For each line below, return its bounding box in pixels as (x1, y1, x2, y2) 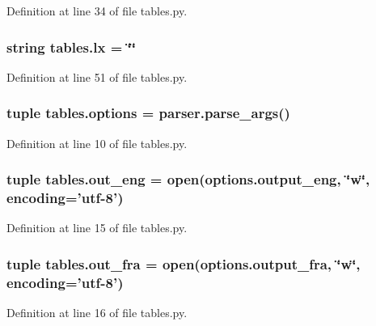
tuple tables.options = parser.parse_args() (6, 103, 290, 123)
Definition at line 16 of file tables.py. (6, 304, 188, 321)
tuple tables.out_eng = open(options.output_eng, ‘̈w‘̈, (6, 169, 370, 189)
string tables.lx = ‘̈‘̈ (6, 36, 136, 57)
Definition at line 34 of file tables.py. (6, 2, 188, 19)
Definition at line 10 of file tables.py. (6, 134, 188, 151)
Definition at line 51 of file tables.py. (6, 68, 188, 85)
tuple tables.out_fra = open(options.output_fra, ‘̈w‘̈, (6, 253, 361, 273)
